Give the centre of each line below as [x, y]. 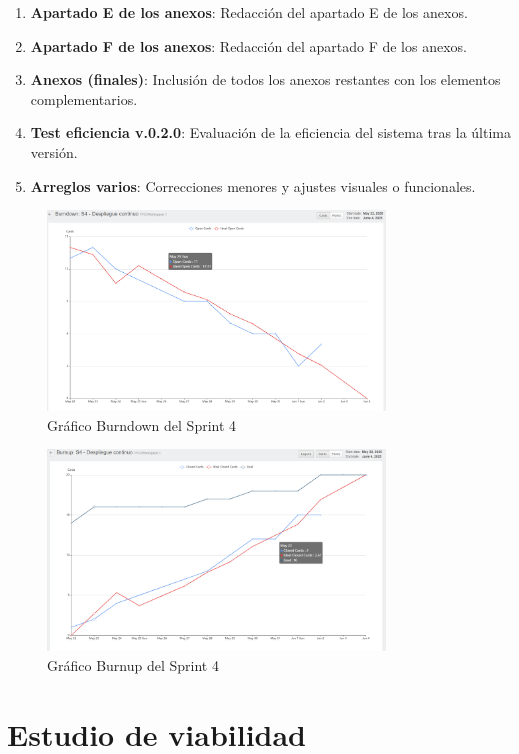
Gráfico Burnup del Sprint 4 [133, 665]
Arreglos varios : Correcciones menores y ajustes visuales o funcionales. [253, 185]
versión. [54, 151]
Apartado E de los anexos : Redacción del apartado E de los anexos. [249, 12]
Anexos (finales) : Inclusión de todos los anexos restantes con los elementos [265, 79]
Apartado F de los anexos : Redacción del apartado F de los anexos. [248, 45]
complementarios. [84, 98]
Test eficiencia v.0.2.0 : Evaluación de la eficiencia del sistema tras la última [270, 132]
